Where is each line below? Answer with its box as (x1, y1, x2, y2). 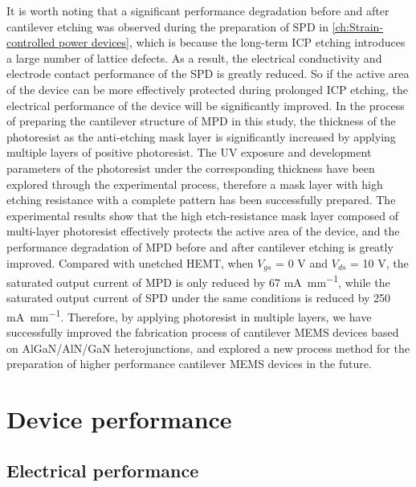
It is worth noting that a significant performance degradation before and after (6, 2, 389, 18)
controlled (6, 34, 55, 51)
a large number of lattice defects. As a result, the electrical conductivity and (6, 49, 382, 66)
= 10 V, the (350, 254, 409, 271)
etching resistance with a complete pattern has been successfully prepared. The (6, 191, 396, 208)
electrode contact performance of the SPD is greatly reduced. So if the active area (6, 65, 410, 82)
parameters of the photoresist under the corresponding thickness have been (6, 159, 375, 176)
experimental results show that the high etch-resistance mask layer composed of (6, 207, 398, 223)
